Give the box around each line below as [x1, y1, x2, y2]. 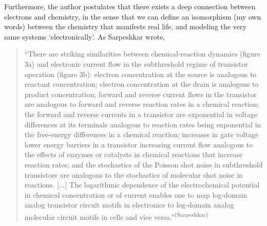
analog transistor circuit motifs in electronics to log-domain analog [24, 199, 234, 210]
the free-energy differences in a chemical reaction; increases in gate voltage [24, 129, 259, 140]
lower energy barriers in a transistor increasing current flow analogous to [24, 139, 253, 149]
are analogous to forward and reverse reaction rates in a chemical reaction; [24, 99, 259, 109]
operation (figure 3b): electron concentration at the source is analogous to [24, 68, 257, 79]
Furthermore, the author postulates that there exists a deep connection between [4, 1, 256, 11]
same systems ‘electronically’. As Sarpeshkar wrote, [4, 31, 165, 42]
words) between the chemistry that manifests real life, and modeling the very [4, 21, 246, 32]
